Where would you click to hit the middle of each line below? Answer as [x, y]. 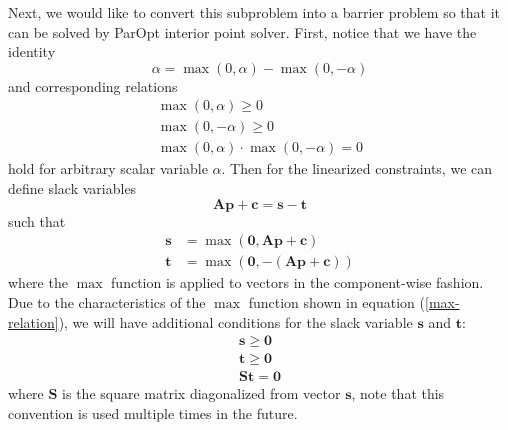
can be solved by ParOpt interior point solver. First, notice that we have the [242, 31]
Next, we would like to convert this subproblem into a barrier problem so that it [254, 12]
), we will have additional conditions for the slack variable [235, 321]
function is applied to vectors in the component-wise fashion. [297, 282]
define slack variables [72, 188]
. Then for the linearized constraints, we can [357, 168]
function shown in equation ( [336, 301]
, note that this [398, 393]
